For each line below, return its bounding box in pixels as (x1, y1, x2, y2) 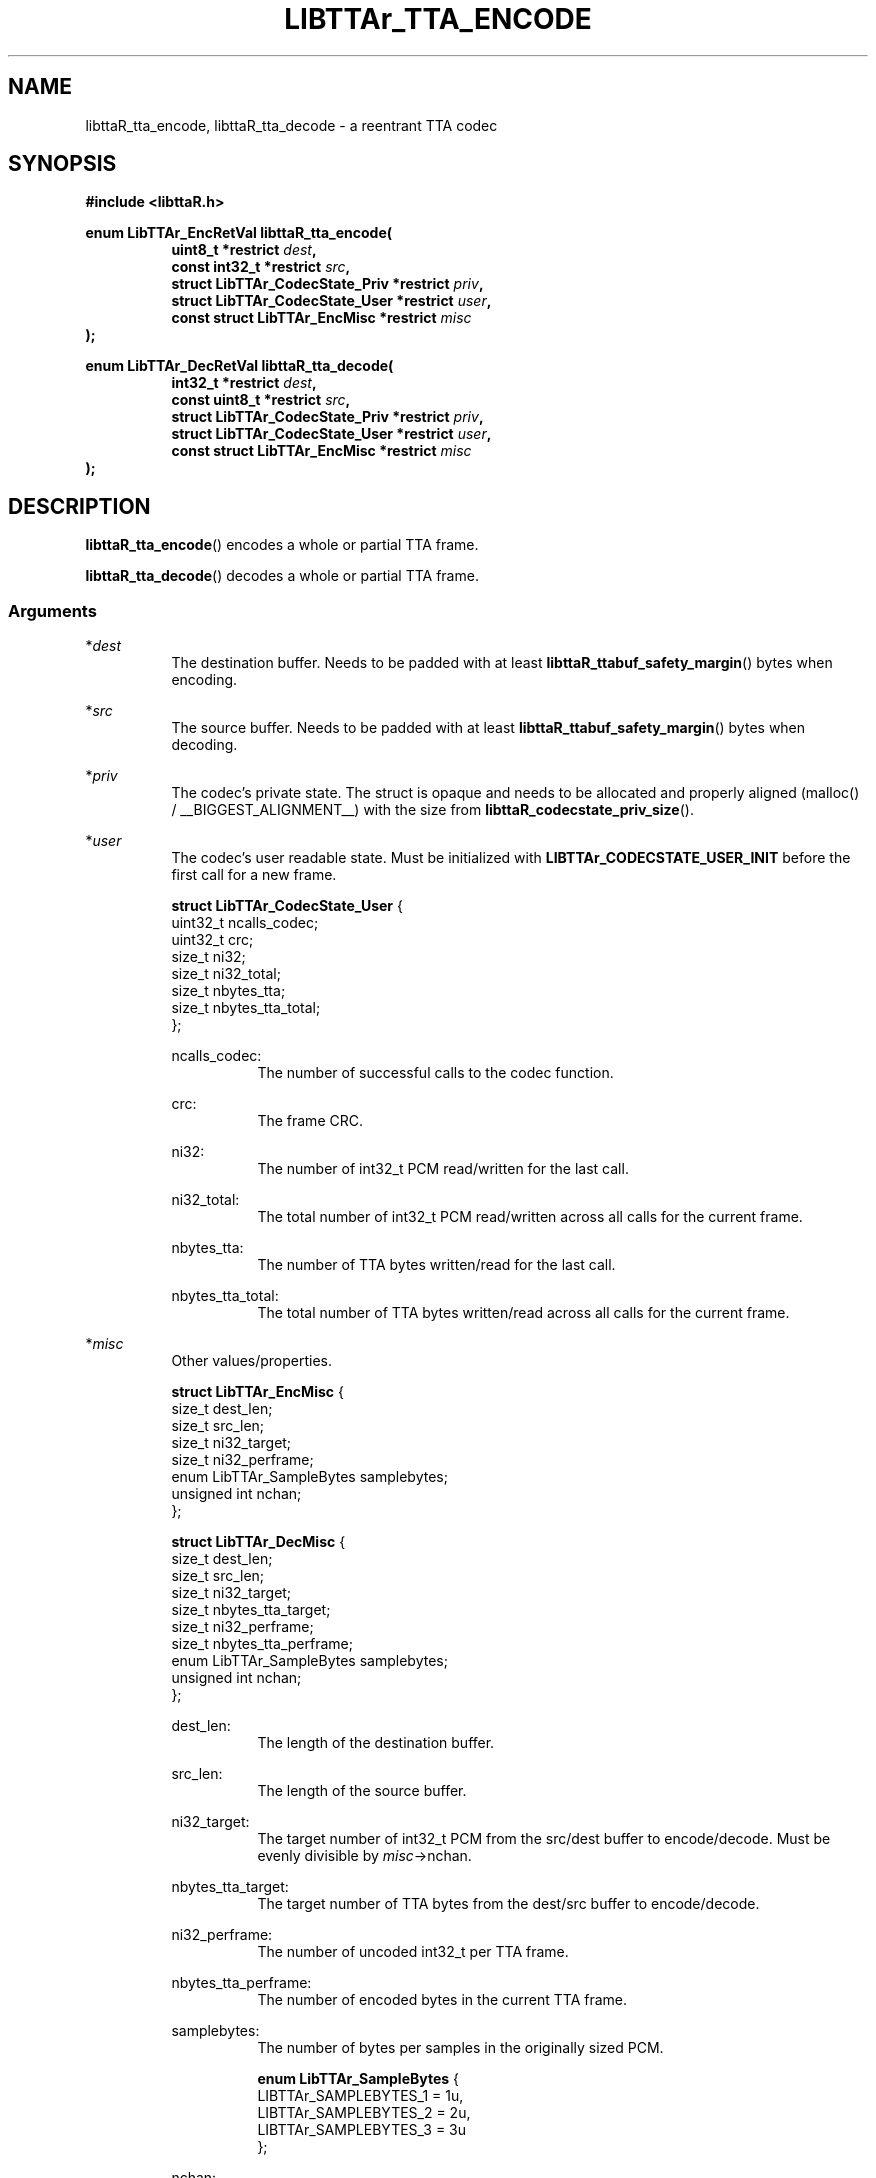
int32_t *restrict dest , (171, 374, 317, 392)
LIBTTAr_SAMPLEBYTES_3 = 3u (257, 2121, 467, 2139)
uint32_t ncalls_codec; (171, 914, 319, 932)
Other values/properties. (171, 1352, 333, 1370)
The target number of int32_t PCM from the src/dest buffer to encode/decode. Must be (257, 1830, 831, 1848)
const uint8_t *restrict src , (171, 391, 351, 409)
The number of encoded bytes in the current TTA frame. (257, 1991, 628, 2009)
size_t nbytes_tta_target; (171, 1601, 331, 1619)
